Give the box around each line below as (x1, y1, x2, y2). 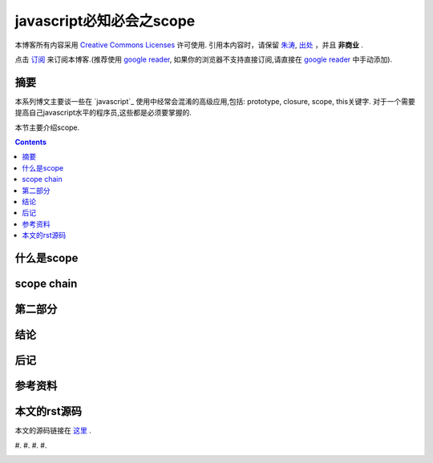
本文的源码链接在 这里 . (14, 425, 91, 436)
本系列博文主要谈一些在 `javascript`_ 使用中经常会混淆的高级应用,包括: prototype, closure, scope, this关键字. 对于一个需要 (14, 96, 416, 106)
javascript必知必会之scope (14, 12, 196, 30)
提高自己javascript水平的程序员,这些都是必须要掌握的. (14, 108, 192, 118)
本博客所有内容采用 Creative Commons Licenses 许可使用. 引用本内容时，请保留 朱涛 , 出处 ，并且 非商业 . (14, 40, 364, 50)
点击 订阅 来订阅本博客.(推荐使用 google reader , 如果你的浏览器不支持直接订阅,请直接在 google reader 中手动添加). (14, 54, 393, 64)
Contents (14, 137, 47, 147)
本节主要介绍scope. (14, 123, 80, 132)
